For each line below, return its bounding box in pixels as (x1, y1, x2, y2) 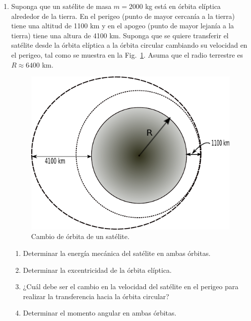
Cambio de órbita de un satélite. (31, 231, 129, 241)
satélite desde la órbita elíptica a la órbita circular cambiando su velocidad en (11, 40, 248, 50)
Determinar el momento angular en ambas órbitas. (23, 308, 177, 318)
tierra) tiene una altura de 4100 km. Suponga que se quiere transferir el (11, 30, 229, 40)
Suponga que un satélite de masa (11, 1, 112, 11)
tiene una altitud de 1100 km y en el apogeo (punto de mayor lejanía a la (11, 20, 234, 31)
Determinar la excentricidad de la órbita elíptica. (23, 264, 172, 275)
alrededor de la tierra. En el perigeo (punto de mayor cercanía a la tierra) (11, 10, 235, 21)
